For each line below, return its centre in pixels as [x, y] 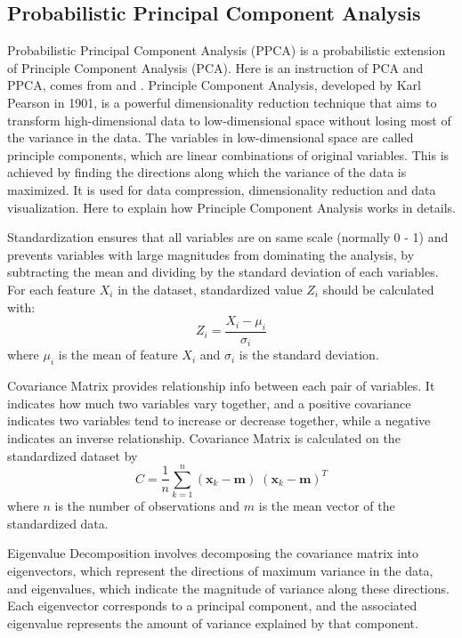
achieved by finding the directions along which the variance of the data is [207, 172]
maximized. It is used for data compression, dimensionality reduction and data [222, 189]
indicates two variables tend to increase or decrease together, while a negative [219, 420]
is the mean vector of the [327, 506]
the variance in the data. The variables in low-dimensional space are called [211, 137]
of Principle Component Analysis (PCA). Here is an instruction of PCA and [215, 67]
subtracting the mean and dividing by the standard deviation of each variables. [223, 272]
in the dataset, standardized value [210, 289]
